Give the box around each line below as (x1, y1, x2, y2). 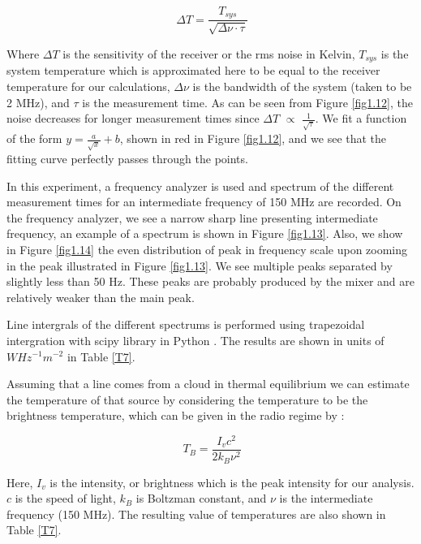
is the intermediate (279, 490, 373, 507)
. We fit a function (315, 110, 407, 127)
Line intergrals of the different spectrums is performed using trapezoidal (6, 316, 365, 333)
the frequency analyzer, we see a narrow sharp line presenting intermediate (6, 209, 378, 226)
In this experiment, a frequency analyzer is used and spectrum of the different (6, 177, 394, 194)
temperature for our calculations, (6, 77, 170, 94)
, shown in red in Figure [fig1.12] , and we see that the (119, 130, 387, 147)
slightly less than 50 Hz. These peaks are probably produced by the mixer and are (6, 273, 415, 290)
